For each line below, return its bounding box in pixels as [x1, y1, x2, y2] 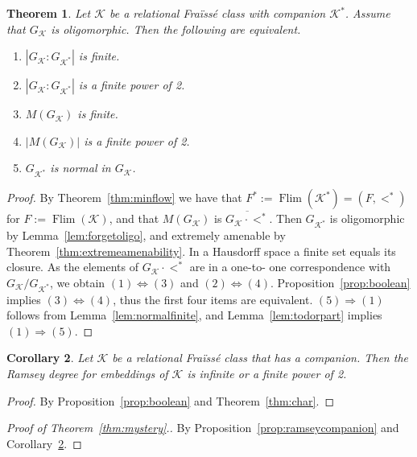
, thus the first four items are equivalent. [113, 290, 313, 307]
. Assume [345, 5, 390, 21]
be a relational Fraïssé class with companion [109, 5, 326, 21]
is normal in [50, 159, 111, 176]
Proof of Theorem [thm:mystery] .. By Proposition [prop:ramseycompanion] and [6, 419, 399, 436]
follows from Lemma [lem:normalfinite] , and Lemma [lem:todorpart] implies [6, 307, 382, 323]
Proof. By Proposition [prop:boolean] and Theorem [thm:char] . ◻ [6, 392, 335, 409]
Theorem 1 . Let [6, 5, 91, 21]
